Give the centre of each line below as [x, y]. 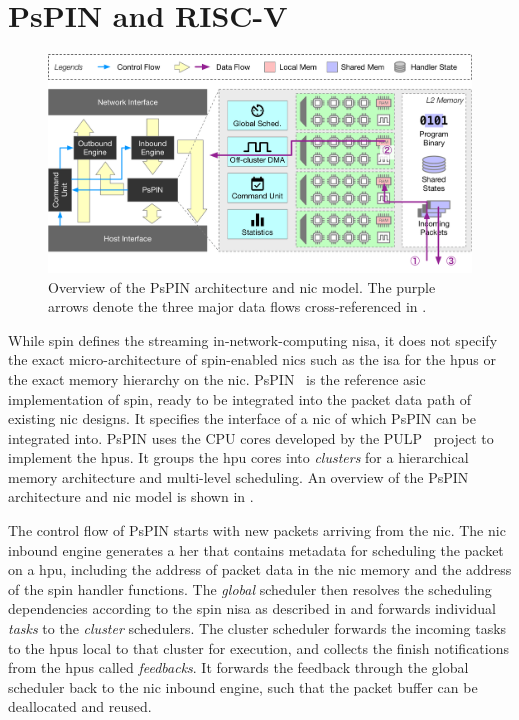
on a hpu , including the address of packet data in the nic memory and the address [260, 569]
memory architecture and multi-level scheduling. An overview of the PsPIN [238, 476]
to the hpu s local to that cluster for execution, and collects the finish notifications [258, 647]
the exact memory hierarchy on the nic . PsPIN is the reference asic [217, 378]
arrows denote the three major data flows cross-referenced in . [237, 306]
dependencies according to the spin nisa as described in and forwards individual [252, 608]
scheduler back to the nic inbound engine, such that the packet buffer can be [243, 686]
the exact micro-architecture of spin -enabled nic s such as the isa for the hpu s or [252, 359]
